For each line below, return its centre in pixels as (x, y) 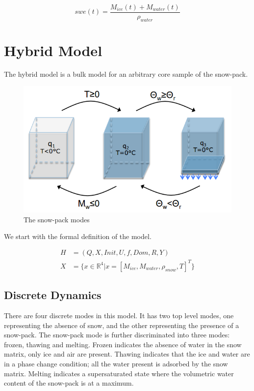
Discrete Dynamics (53, 295)
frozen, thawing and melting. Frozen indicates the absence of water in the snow (123, 344)
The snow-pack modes (57, 220)
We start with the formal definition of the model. (78, 236)
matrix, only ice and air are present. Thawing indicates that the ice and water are (127, 354)
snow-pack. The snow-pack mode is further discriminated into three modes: (117, 335)
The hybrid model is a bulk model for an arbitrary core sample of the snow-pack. (126, 74)
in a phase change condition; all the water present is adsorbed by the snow (116, 363)
